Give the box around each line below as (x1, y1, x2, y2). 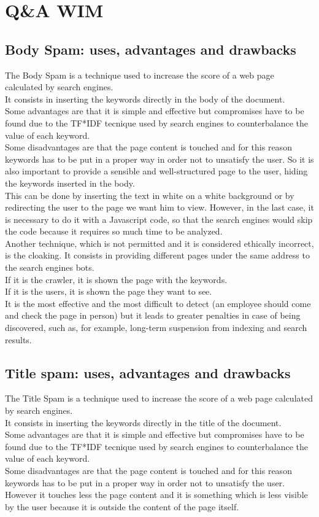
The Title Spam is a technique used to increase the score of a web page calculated (5, 392, 313, 405)
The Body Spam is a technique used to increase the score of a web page (5, 68, 274, 81)
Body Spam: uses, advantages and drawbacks (5, 39, 296, 58)
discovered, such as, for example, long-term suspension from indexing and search (5, 321, 307, 334)
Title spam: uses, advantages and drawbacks (5, 363, 291, 382)
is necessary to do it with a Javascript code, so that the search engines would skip (5, 212, 313, 225)
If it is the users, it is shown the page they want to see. (5, 285, 212, 298)
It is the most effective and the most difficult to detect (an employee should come (5, 297, 311, 309)
